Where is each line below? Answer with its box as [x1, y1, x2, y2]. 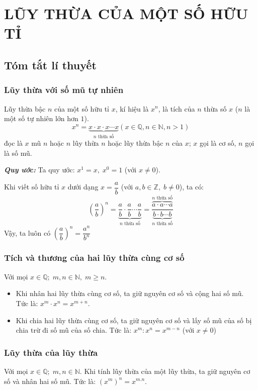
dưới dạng [67, 181, 99, 192]
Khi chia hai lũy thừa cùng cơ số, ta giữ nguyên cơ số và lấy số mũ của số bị [16, 315, 252, 325]
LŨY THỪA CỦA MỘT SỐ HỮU [4, 3, 248, 24]
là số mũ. [4, 147, 32, 158]
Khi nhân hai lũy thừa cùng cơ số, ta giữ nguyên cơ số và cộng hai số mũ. [16, 288, 244, 299]
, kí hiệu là [115, 103, 149, 114]
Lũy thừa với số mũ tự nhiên [4, 83, 124, 96]
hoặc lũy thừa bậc [108, 138, 163, 148]
